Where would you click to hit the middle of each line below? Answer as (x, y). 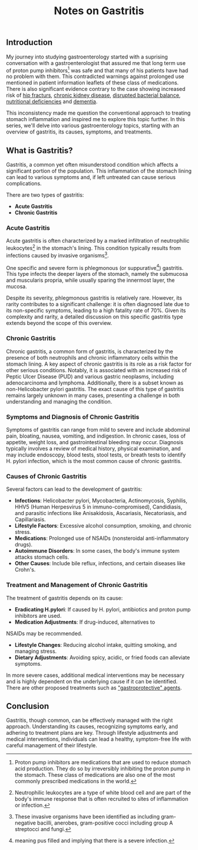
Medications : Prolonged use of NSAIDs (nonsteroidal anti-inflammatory (102, 538)
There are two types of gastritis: (45, 195)
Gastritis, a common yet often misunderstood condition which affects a (92, 165)
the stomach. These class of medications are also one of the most (95, 775)
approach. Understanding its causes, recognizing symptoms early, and (92, 727)
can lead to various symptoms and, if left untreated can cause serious (91, 177)
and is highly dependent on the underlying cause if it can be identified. (92, 681)
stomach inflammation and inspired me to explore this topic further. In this (96, 119)
